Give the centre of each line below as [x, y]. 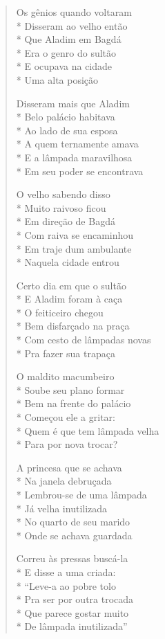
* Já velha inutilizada [62, 508]
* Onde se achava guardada [74, 535]
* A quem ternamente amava [77, 144]
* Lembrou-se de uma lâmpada [81, 494]
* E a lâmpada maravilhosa [74, 157]
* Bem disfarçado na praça [73, 326]
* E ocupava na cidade [64, 66]
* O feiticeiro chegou [60, 312]
